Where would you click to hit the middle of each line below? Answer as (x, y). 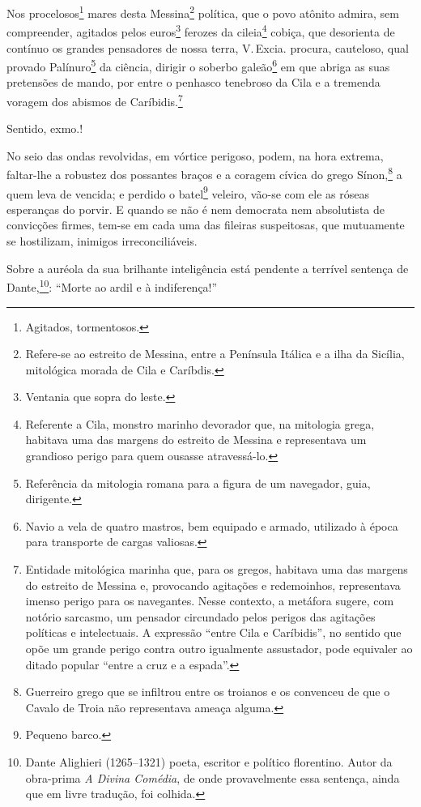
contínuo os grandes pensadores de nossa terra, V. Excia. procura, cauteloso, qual (208, 47)
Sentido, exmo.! (45, 128)
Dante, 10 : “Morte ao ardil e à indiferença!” (112, 286)
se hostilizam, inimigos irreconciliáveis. (102, 241)
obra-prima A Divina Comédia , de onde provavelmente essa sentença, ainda (213, 777)
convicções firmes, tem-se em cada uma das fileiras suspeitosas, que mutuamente (206, 225)
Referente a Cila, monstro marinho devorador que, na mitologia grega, (200, 423)
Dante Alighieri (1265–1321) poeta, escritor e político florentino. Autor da (209, 761)
